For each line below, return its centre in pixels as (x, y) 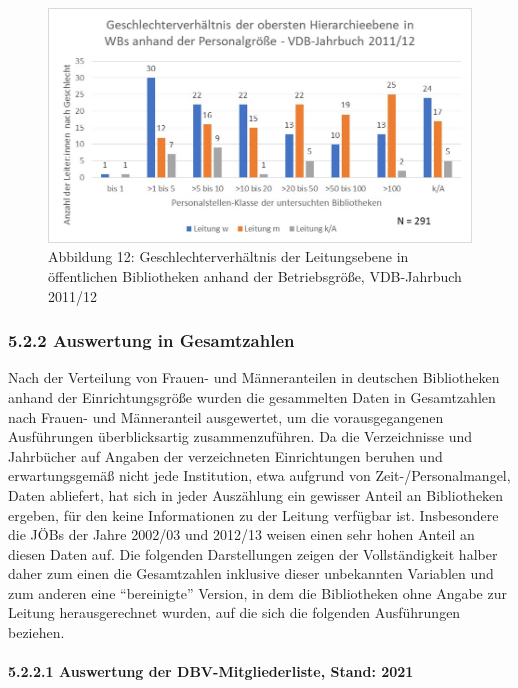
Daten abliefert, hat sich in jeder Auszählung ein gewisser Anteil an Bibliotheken (256, 494)
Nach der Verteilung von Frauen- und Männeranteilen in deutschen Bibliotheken (254, 377)
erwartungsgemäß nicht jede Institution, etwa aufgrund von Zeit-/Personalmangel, (259, 475)
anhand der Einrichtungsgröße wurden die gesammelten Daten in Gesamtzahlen (252, 396)
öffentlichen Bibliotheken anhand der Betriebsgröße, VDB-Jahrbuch (255, 275)
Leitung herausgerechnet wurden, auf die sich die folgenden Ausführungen (234, 612)
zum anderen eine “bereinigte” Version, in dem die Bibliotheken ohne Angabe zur (257, 592)
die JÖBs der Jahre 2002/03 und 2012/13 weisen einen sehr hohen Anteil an (241, 534)
